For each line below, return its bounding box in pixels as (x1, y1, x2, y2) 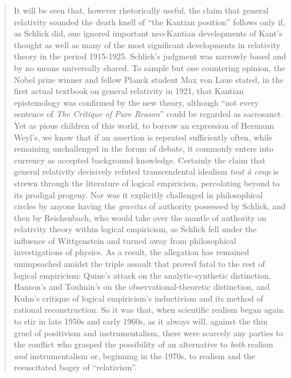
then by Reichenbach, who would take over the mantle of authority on (14, 211, 267, 223)
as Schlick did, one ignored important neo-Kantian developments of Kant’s (14, 27, 283, 39)
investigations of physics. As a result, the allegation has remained (14, 246, 249, 258)
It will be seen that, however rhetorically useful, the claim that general (14, 4, 269, 16)
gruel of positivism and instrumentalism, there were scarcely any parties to (14, 326, 283, 339)
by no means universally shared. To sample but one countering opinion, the (14, 61, 286, 73)
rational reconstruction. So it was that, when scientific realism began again (14, 303, 283, 316)
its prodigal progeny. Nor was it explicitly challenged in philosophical (14, 188, 263, 200)
